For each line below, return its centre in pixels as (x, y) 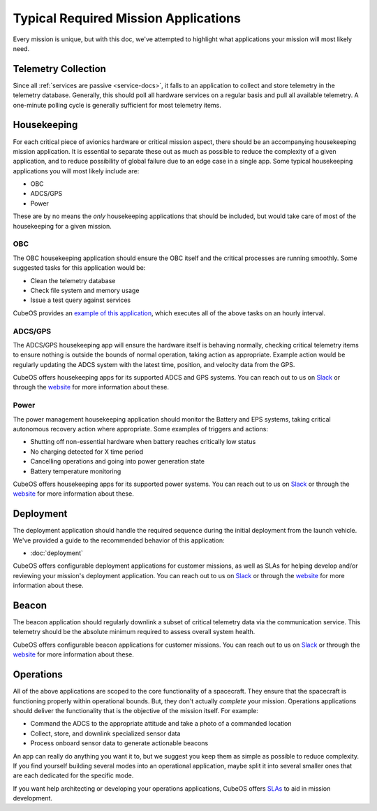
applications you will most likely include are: (76, 171)
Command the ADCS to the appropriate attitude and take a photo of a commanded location (161, 724)
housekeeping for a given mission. (62, 226)
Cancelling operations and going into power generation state (118, 461)
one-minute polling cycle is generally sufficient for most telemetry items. (117, 105)
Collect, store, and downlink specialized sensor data (105, 733)
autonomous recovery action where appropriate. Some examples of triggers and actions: (141, 429)
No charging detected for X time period (87, 452)
